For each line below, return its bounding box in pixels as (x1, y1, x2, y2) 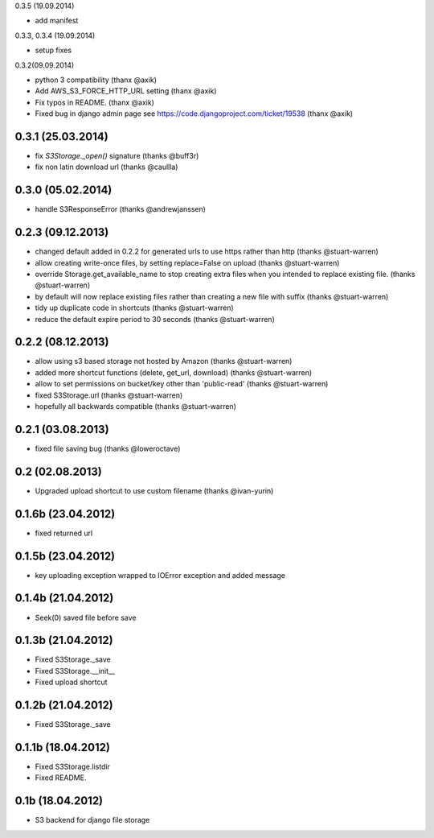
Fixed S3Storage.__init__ (35, 666, 116, 675)
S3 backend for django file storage (35, 815, 150, 825)
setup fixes (35, 45, 72, 56)
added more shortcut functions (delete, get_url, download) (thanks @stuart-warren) (35, 367, 313, 378)
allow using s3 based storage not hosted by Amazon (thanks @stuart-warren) (35, 357, 293, 366)
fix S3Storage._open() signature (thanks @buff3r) (35, 151, 199, 161)
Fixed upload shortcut (35, 677, 108, 687)
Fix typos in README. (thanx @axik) (35, 97, 154, 107)
